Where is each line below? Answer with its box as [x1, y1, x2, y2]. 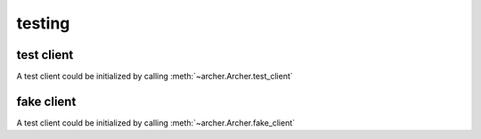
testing [16, 13, 70, 33]
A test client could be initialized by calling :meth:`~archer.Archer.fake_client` [16, 117, 296, 128]
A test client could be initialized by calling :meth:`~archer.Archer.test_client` [16, 71, 293, 82]
